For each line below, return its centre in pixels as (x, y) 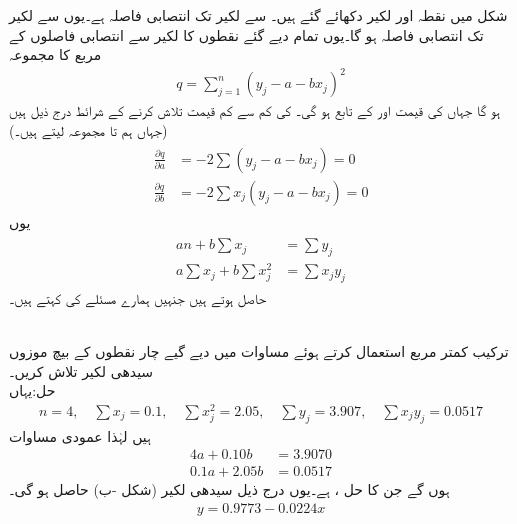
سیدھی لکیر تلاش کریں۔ (81, 370)
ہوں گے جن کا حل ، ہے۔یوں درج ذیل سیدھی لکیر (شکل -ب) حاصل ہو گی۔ (229, 489)
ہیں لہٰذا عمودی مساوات (80, 435)
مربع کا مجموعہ (55, 54)
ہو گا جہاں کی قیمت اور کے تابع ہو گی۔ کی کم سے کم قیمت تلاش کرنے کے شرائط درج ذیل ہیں (255, 110)
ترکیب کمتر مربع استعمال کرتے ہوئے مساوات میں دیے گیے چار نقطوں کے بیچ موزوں (259, 351)
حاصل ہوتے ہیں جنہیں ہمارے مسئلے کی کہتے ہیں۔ (138, 297)
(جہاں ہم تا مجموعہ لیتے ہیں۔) (88, 129)
